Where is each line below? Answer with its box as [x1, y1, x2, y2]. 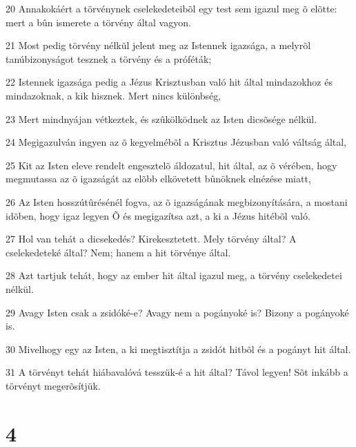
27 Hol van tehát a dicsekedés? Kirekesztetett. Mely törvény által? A [6, 231, 297, 246]
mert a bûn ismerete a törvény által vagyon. [6, 15, 191, 29]
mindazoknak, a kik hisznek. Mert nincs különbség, [6, 88, 221, 102]
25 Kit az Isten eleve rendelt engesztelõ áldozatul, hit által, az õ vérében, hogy [6, 158, 337, 172]
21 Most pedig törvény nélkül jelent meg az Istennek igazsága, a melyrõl [6, 38, 311, 53]
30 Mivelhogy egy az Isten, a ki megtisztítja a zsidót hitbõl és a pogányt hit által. [6, 341, 351, 356]
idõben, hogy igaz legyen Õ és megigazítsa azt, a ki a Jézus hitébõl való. [6, 208, 310, 222]
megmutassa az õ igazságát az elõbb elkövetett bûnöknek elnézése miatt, [6, 171, 311, 186]
